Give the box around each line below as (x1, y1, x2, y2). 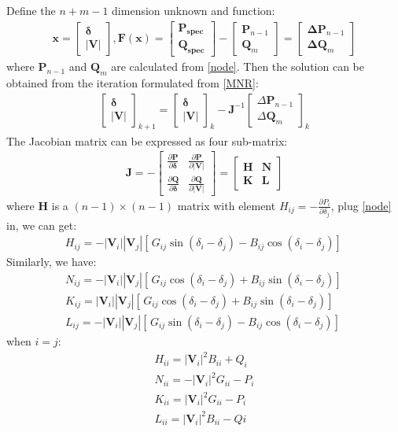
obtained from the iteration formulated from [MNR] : (6, 75, 259, 91)
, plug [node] (330, 197, 392, 213)
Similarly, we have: (6, 253, 97, 270)
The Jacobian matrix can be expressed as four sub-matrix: (6, 132, 288, 149)
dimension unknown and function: (112, 2, 275, 18)
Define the (6, 2, 56, 18)
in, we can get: (6, 216, 77, 233)
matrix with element (177, 197, 276, 213)
